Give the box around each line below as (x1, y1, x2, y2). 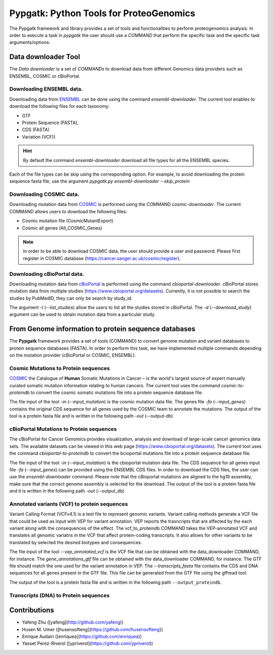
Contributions (9, 606, 54, 615)
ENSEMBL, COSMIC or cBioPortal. (9, 73, 80, 79)
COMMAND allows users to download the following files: (9, 208, 127, 215)
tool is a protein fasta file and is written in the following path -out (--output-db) (9, 413, 173, 419)
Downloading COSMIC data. (9, 191, 80, 198)
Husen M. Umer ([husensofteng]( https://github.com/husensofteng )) (22, 626, 163, 632)
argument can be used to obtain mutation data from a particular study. (9, 311, 156, 317)
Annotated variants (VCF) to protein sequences (9, 500, 128, 507)
